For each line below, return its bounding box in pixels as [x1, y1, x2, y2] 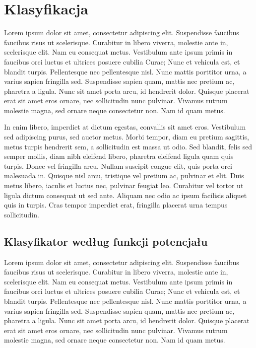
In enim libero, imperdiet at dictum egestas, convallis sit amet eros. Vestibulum [4, 122, 246, 132]
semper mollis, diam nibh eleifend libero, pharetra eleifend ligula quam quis [4, 151, 234, 161]
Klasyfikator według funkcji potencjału [4, 233, 208, 249]
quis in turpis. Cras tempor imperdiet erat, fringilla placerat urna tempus [4, 200, 228, 210]
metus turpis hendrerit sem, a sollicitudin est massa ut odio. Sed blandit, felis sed [4, 141, 253, 151]
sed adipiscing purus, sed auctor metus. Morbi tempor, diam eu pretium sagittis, [4, 132, 249, 142]
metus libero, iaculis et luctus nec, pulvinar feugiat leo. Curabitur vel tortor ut [4, 180, 244, 191]
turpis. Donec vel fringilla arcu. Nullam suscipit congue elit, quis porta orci [4, 160, 233, 171]
